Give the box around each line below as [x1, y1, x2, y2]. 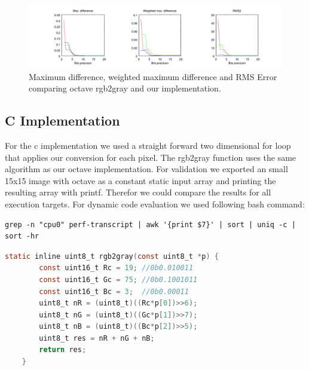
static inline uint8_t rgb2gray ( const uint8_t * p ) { [5, 252, 219, 261]
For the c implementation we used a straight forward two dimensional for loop [5, 139, 291, 151]
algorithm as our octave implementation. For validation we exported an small [5, 163, 288, 175]
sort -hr [5, 232, 39, 241]
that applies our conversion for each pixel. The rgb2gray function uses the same [5, 151, 296, 163]
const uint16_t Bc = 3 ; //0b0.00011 [39, 287, 189, 296]
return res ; [39, 345, 87, 354]
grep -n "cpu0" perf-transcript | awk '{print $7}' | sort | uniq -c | [5, 220, 296, 229]
